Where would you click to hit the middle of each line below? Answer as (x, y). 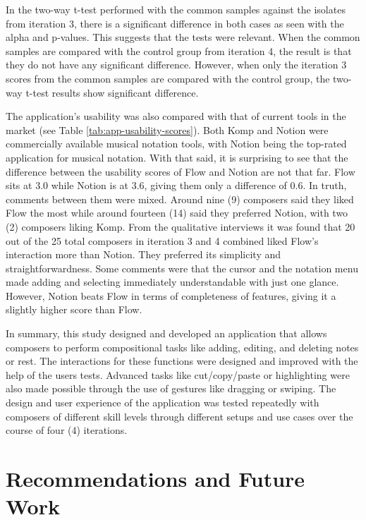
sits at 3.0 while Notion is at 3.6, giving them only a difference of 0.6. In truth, (176, 185)
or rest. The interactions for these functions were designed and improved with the (182, 361)
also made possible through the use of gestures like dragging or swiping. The (171, 388)
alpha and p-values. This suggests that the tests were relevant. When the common (183, 37)
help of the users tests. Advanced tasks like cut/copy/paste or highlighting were (178, 374)
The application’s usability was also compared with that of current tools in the (176, 116)
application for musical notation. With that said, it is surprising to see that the (177, 157)
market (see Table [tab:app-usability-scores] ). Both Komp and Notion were (167, 129)
